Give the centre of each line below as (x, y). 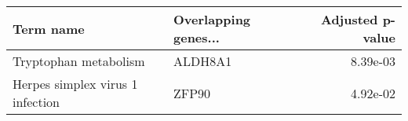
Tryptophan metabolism (79, 61)
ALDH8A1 (203, 61)
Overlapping (212, 19)
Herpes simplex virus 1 (75, 84)
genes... (197, 37)
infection (36, 102)
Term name (49, 28)
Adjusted (349, 19)
